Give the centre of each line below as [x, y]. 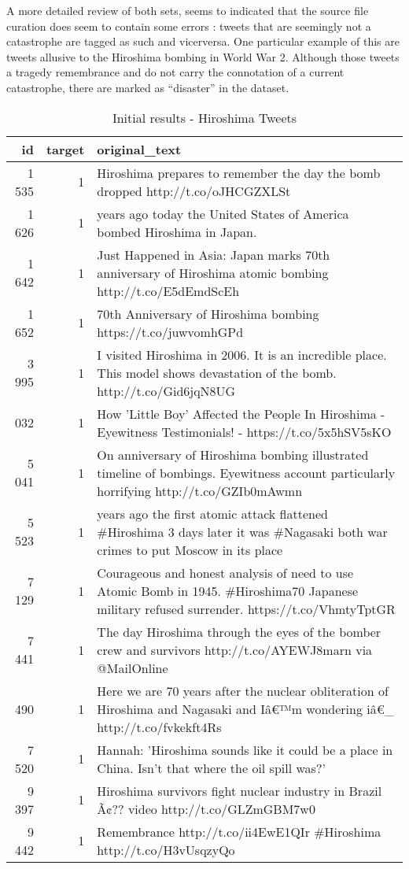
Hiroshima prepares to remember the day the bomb [239, 172]
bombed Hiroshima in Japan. [177, 231]
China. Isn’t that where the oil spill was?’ [211, 767]
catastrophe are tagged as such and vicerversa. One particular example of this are [203, 41]
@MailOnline [133, 667]
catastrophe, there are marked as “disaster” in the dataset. [148, 87]
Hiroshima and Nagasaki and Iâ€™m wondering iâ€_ [245, 708]
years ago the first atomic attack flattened [212, 513]
